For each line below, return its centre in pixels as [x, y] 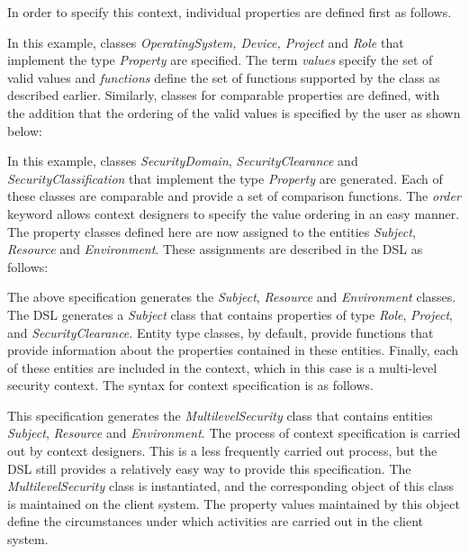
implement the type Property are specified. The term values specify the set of [220, 60]
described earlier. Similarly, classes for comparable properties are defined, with [224, 95]
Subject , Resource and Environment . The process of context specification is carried [234, 433]
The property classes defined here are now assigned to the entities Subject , [212, 231]
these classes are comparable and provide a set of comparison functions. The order [234, 196]
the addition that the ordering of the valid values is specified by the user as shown [234, 112]
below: [25, 130]
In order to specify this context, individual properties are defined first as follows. [230, 12]
